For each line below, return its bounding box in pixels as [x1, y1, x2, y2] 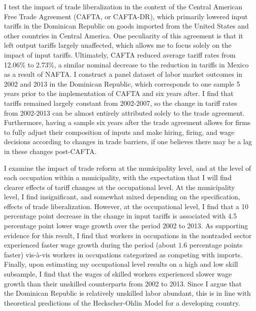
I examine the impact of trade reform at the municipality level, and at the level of [4, 162, 251, 173]
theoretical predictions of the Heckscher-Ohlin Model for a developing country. [4, 297, 240, 308]
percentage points [189, 240, 243, 250]
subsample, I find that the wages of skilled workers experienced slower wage [4, 269, 232, 279]
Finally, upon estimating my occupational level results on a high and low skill [4, 259, 238, 269]
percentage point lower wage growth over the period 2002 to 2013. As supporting [4, 220, 248, 231]
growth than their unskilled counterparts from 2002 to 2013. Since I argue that [4, 278, 242, 288]
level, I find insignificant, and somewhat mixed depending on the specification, [4, 191, 240, 202]
